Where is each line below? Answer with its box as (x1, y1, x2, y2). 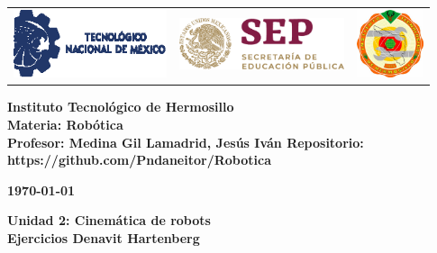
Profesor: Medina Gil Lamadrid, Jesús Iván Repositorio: (7, 132, 364, 151)
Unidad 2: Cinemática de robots (7, 211, 211, 230)
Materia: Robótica (7, 115, 123, 134)
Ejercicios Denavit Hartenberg (7, 228, 200, 247)
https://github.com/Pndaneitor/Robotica (7, 150, 271, 169)
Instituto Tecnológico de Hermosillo (7, 97, 234, 116)
